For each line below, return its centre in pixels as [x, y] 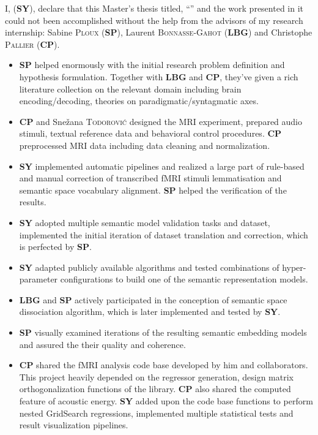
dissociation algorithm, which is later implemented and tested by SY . [150, 312]
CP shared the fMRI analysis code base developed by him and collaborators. [164, 365]
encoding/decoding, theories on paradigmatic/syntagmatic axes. [139, 101]
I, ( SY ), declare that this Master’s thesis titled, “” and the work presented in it [154, 8]
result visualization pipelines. [74, 425]
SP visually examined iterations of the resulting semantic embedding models [163, 332]
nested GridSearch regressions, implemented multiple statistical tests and [156, 413]
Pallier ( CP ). [32, 44]
